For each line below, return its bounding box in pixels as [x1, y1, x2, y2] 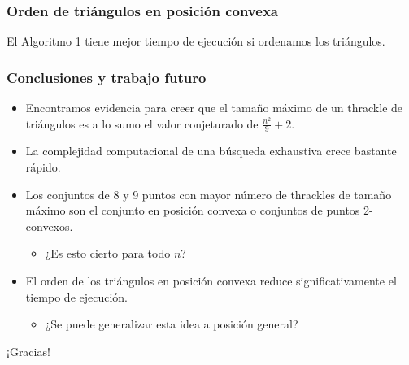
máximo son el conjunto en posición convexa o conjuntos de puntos [25, 202, 360, 219]
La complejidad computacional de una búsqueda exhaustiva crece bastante [25, 142, 397, 159]
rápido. [25, 159, 61, 176]
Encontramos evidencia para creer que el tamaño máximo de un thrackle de [25, 99, 403, 116]
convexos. [25, 217, 73, 234]
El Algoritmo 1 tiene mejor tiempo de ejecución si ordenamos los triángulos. [7, 33, 385, 50]
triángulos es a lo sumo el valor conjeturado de [25, 115, 259, 132]
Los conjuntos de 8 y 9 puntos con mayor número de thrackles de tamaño [25, 185, 392, 202]
